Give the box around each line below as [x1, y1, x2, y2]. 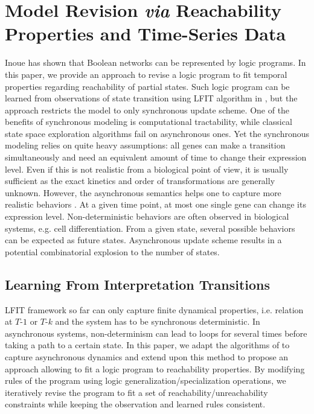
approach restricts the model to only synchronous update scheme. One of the [5, 103, 290, 116]
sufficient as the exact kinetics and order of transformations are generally [5, 174, 275, 187]
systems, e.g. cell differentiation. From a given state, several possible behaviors [5, 221, 295, 234]
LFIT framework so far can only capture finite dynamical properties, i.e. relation [5, 303, 304, 316]
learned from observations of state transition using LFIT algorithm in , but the [5, 92, 298, 104]
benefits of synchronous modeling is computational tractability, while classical [5, 115, 292, 128]
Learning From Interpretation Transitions [5, 275, 271, 293]
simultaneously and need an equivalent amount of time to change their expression [5, 151, 307, 164]
